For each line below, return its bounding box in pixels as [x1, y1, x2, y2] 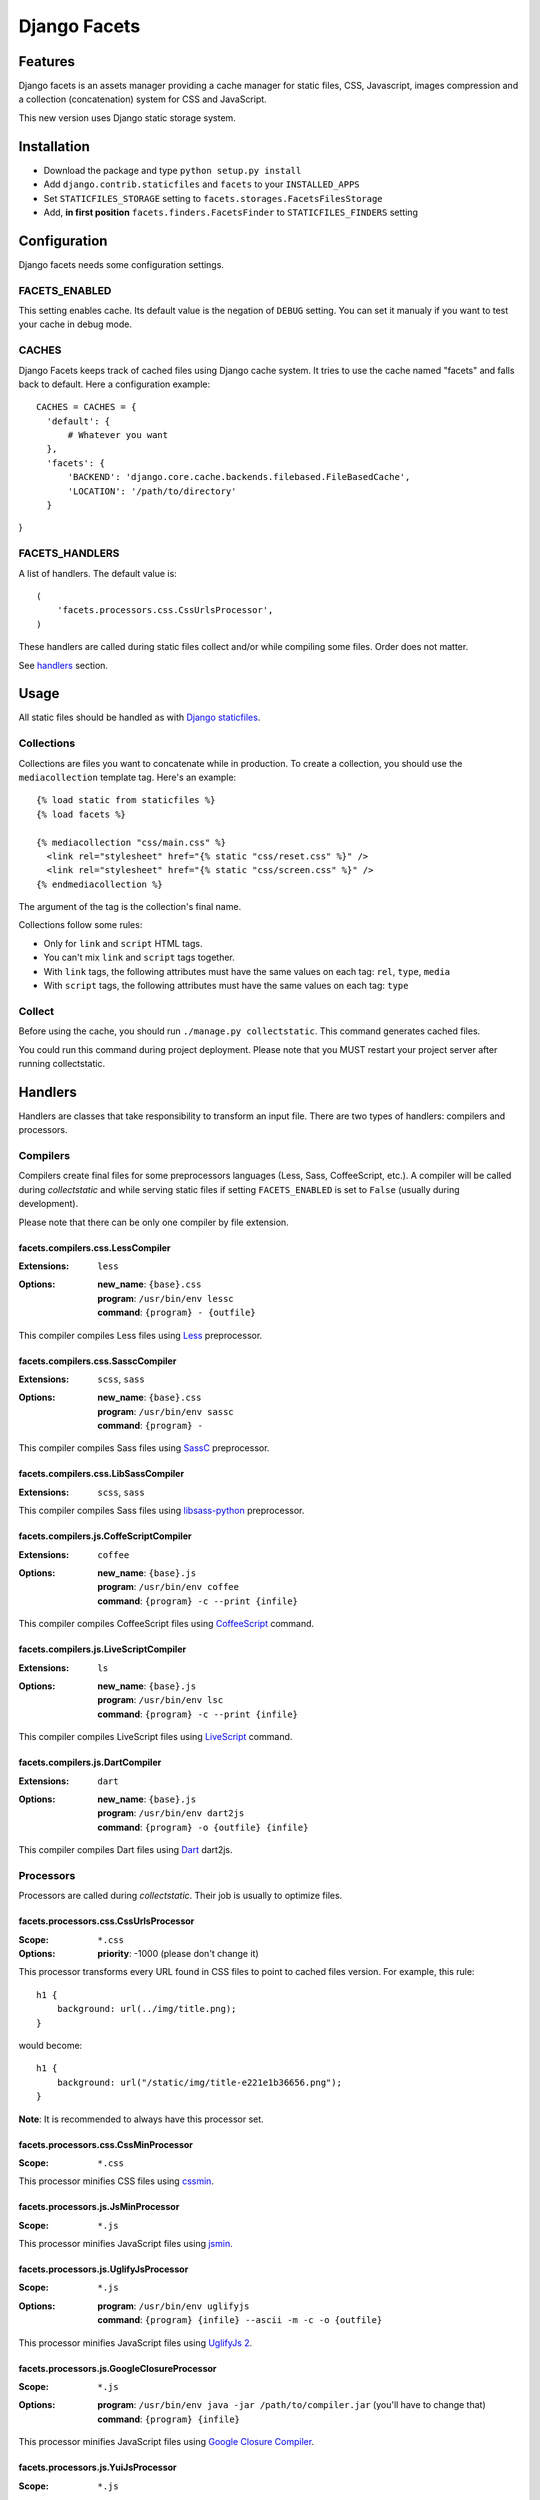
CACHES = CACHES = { [36, 401, 137, 413]
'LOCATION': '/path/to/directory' [67, 485, 237, 497]
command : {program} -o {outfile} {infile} [97, 1821, 309, 1833]
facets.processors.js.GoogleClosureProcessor [18, 2362, 217, 2374]
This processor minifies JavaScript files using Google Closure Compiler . [18, 2436, 315, 2448]
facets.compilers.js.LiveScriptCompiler [18, 1643, 187, 1655]
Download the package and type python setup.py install [43, 164, 302, 176]
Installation [18, 138, 90, 155]
